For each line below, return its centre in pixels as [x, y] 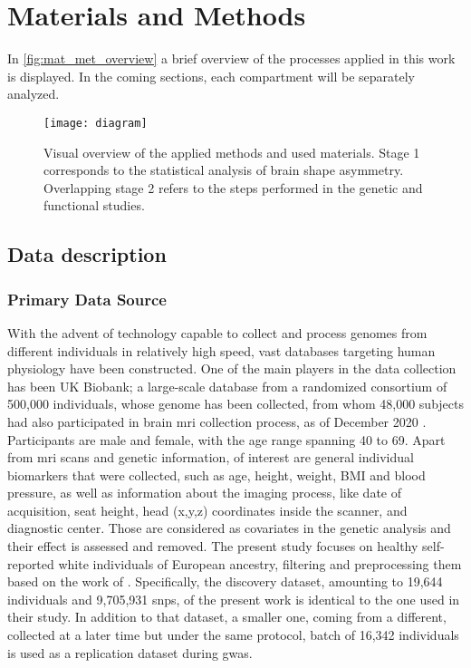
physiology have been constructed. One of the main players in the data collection [232, 368]
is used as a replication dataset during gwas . [130, 652]
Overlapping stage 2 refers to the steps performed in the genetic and [233, 187]
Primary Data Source [87, 299]
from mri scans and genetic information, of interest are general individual [211, 457]
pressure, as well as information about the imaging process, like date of [204, 493]
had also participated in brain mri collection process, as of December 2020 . [217, 421]
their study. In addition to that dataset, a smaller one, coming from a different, [227, 617]
